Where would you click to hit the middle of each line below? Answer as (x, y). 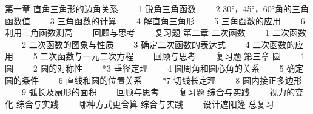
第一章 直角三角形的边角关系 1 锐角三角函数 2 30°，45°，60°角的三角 (157, 8)
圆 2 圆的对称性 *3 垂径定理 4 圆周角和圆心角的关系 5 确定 (154, 68)
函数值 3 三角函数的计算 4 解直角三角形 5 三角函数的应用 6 (155, 20)
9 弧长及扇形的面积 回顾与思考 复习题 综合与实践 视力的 (158, 92)
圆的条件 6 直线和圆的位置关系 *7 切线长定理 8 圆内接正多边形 (153, 80)
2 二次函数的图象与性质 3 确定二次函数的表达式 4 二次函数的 (158, 44)
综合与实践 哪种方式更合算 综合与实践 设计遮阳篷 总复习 (145, 103)
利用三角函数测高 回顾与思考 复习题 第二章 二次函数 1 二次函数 (156, 32)
